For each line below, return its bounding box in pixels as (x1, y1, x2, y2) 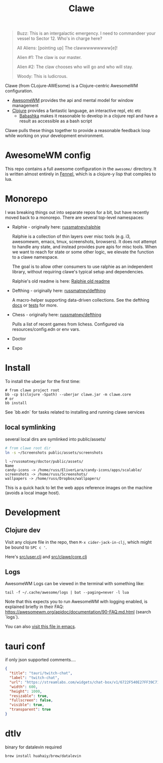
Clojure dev (5, 526, 41, 534)
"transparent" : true (9, 707, 51, 712)
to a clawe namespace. (12, 254, 59, 260)
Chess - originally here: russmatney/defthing (12, 312, 101, 318)
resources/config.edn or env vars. (12, 326, 81, 332)
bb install (5, 401, 27, 405)
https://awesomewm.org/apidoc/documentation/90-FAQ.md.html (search (5, 609, 151, 615)
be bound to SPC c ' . (5, 544, 47, 550)
